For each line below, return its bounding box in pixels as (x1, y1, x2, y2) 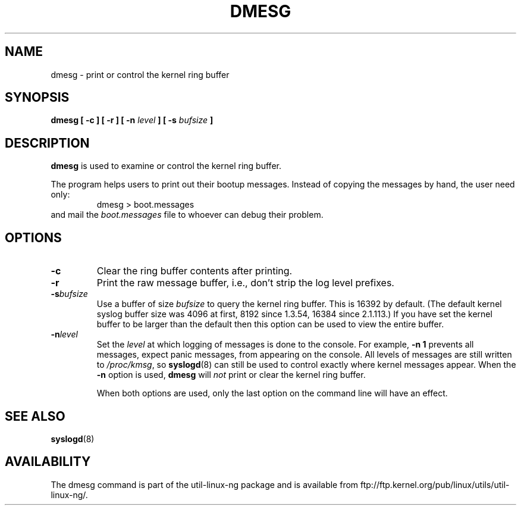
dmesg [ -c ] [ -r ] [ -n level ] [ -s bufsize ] (51, 115, 214, 126)
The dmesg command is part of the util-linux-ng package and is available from (51, 479, 359, 490)
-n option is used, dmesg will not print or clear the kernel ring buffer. (96, 370, 366, 380)
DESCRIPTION (5, 135, 90, 151)
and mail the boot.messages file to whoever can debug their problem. (51, 209, 324, 220)
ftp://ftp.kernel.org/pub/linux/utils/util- (360, 479, 510, 490)
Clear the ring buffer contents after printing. (96, 265, 293, 277)
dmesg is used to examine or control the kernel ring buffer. (51, 161, 281, 171)
